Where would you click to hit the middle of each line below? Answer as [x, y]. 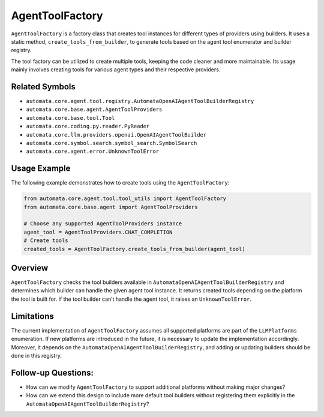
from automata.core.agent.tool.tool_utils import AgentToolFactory [125, 199]
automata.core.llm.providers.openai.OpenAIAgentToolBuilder [116, 135]
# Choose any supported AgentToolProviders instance [103, 224]
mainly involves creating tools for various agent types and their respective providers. [116, 69]
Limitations [32, 316]
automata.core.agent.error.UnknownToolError [93, 152]
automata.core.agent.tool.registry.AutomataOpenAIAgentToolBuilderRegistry [140, 101]
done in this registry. [37, 355]
